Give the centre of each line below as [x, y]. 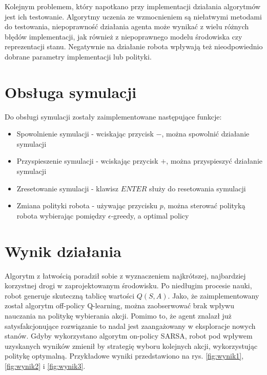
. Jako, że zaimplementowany [213, 295]
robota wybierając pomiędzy [61, 215]
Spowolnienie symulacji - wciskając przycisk [85, 134]
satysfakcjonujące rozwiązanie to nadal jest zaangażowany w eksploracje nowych [130, 325]
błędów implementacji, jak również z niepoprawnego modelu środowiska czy [124, 36]
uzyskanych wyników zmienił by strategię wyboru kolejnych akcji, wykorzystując [131, 346]
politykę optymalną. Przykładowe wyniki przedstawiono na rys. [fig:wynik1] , [124, 356]
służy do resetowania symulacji [198, 188]
